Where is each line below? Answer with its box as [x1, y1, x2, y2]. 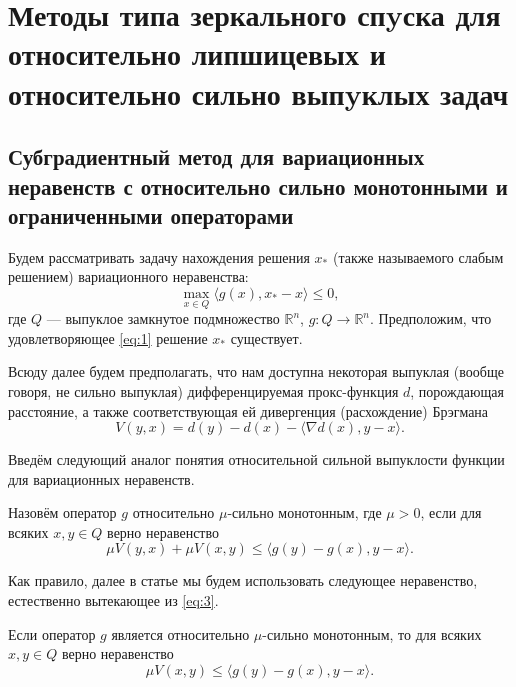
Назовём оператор [8, 502, 117, 523]
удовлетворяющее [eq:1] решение [8, 327, 208, 348]
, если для [420, 502, 482, 523]
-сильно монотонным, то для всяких [262, 623, 482, 644]
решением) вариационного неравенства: [8, 266, 249, 287]
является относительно [111, 623, 250, 644]
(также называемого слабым [332, 246, 504, 267]
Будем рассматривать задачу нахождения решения [8, 246, 310, 267]
